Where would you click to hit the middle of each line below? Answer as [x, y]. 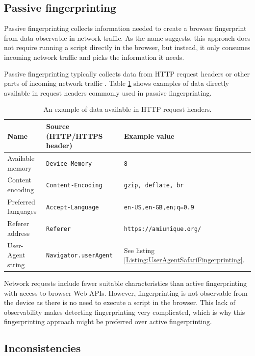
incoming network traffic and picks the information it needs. [94, 57]
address [19, 233]
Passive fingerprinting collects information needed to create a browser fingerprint [125, 28]
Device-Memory [69, 164]
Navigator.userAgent [80, 256]
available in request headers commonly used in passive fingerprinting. [108, 92]
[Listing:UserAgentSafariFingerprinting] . [184, 260]
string [16, 264]
